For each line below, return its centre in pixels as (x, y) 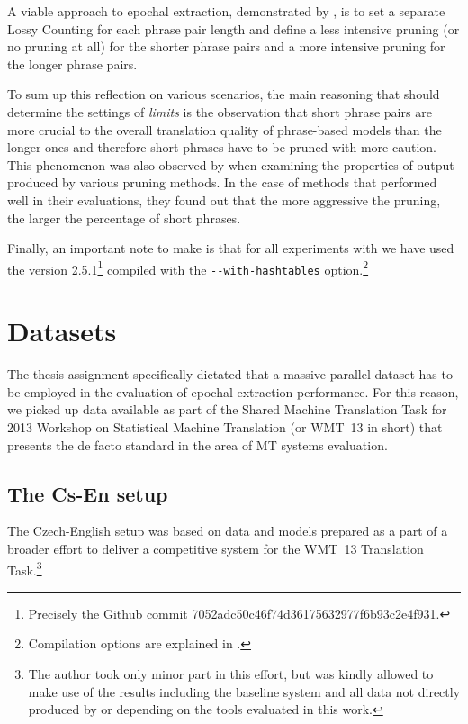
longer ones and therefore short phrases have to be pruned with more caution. (222, 147)
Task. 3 (25, 568)
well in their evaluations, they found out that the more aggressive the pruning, (224, 199)
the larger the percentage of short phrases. (124, 217)
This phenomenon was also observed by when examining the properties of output (231, 164)
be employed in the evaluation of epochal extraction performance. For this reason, (233, 391)
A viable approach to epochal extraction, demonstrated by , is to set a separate (226, 11)
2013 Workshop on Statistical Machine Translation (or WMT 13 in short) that (225, 426)
